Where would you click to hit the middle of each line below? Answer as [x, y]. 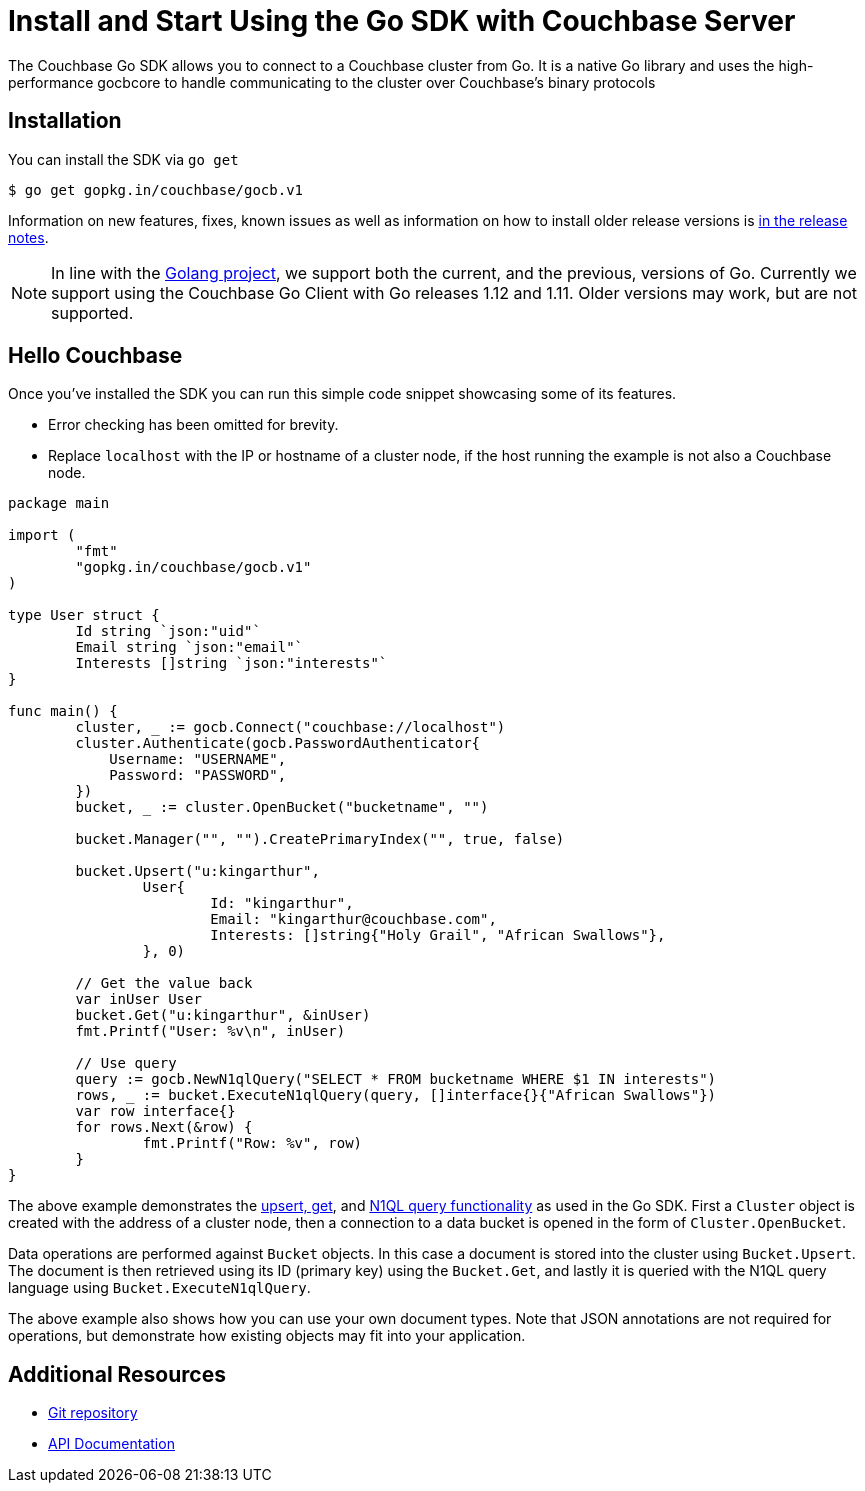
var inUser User [138, 999]
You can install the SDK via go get [123, 159]
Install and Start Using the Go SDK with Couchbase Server [402, 21]
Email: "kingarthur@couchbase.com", [353, 919]
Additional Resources [117, 1374]
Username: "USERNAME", [198, 759]
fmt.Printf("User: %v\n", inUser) [210, 1031]
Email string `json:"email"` [189, 647]
